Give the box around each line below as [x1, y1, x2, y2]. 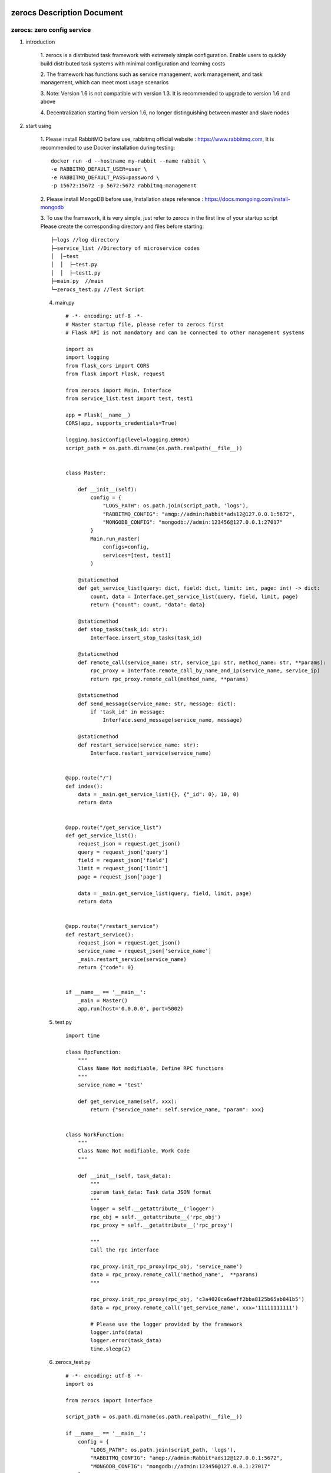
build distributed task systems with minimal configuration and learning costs [40, 60, 226, 67]
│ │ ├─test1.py [51, 269, 101, 276]
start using [25, 122, 52, 129]
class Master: [65, 469, 106, 476]
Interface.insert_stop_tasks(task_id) [90, 634, 203, 641]
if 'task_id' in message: [90, 709, 165, 715]
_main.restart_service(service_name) [77, 956, 187, 963]
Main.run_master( [90, 535, 141, 542]
